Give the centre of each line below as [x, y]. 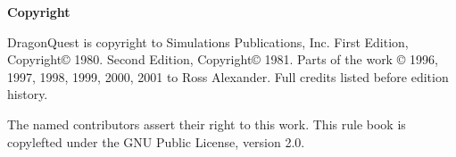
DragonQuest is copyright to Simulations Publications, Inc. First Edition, [208, 41]
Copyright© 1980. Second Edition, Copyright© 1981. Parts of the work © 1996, [223, 59]
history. [28, 94]
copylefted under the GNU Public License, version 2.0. [156, 141]
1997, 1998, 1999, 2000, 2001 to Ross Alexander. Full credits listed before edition [228, 76]
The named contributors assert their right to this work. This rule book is [207, 124]
